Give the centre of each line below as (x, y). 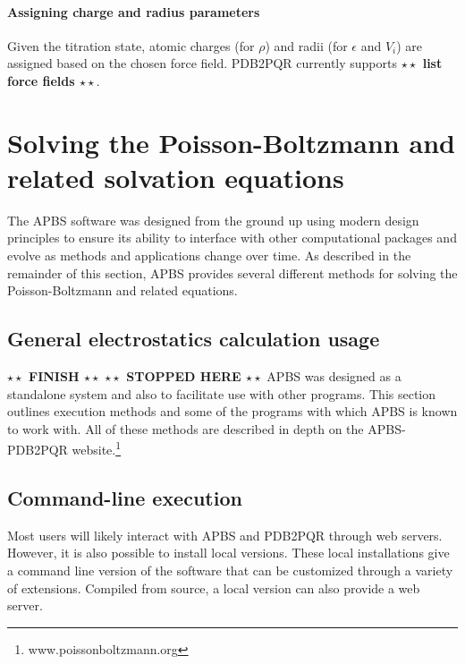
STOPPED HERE (184, 376)
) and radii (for (306, 45)
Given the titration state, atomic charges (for (131, 45)
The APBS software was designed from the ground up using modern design (213, 220)
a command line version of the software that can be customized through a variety (230, 570)
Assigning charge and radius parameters (134, 11)
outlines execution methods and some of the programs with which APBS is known (232, 411)
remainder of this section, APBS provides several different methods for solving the (232, 272)
